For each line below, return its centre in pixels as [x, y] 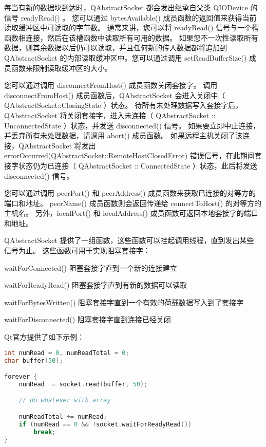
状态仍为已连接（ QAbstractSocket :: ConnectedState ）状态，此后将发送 [138, 165]
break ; [45, 432]
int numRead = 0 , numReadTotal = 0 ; [67, 353]
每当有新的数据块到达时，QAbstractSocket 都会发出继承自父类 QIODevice [126, 7]
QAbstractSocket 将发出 [57, 145]
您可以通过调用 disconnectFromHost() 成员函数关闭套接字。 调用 [111, 85]
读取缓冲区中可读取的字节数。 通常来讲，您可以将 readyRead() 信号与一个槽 [132, 27]
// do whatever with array [65, 401]
